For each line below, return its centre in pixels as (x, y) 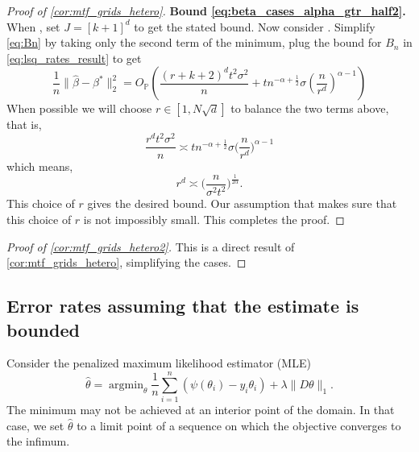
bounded (43, 329)
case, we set (35, 425)
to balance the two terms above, (310, 108)
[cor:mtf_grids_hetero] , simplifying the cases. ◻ (127, 262)
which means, (40, 166)
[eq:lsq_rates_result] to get (74, 58)
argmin (126, 385)
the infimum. (38, 441)
